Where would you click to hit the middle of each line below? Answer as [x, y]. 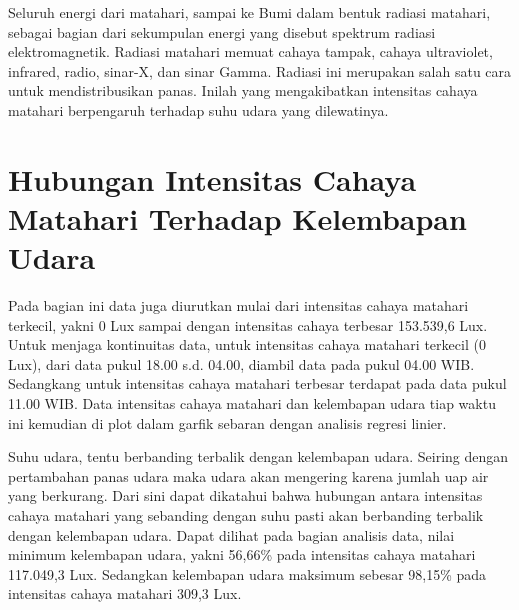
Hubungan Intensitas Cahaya [212, 178]
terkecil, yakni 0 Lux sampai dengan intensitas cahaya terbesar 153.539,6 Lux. [248, 324]
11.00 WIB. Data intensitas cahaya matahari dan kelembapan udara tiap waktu [252, 403]
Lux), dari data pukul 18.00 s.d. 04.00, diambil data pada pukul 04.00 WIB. [241, 363]
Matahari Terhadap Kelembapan [237, 217]
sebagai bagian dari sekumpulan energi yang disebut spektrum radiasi [222, 31]
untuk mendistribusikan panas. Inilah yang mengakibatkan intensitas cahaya [243, 90]
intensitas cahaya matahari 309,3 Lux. [125, 593]
